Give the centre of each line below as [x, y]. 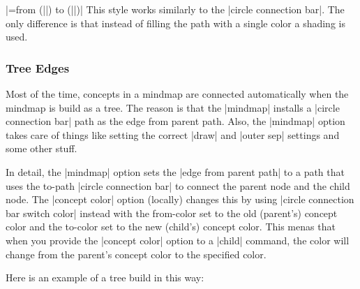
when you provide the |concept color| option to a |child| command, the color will [178, 240]
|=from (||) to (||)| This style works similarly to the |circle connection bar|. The [175, 9]
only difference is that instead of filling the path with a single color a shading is [175, 23]
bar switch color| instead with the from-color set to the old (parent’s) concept [172, 213]
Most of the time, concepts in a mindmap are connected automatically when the [177, 94]
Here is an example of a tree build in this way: [105, 277]
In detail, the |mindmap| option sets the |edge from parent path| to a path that [175, 171]
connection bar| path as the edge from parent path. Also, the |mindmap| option [175, 121]
